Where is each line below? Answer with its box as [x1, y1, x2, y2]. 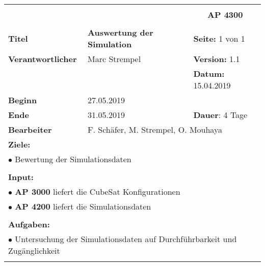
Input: [8, 171, 34, 183]
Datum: [193, 68, 225, 79]
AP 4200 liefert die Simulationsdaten [15, 200, 151, 212]
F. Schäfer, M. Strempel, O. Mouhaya [88, 124, 222, 135]
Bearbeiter [8, 124, 52, 135]
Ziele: [8, 138, 31, 150]
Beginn [8, 94, 37, 106]
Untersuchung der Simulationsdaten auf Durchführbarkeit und [15, 233, 237, 245]
